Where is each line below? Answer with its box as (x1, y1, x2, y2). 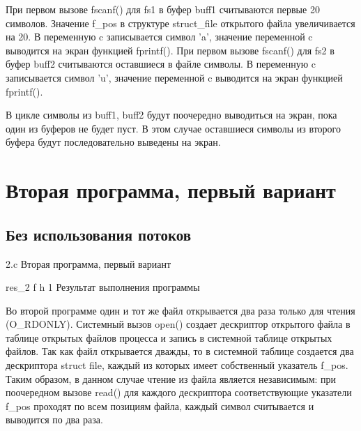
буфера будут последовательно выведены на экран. (6, 135, 221, 149)
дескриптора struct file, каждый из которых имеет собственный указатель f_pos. (6, 358, 348, 372)
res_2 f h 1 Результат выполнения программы (6, 280, 200, 294)
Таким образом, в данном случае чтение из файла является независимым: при (6, 371, 337, 386)
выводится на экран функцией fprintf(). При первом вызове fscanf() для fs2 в (6, 43, 335, 57)
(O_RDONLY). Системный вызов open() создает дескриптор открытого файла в (6, 317, 351, 331)
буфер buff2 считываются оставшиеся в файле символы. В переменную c (6, 56, 316, 71)
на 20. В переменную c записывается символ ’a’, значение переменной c (6, 29, 313, 44)
